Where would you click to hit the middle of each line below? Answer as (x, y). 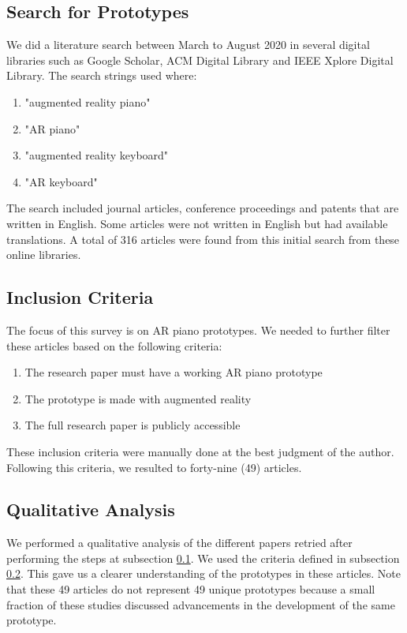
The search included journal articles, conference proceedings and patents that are (203, 208)
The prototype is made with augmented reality (138, 398)
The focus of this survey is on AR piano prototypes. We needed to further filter (198, 330)
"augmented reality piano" (88, 101)
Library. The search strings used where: (102, 75)
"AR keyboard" (61, 181)
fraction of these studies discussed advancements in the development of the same (201, 604)
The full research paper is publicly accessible (133, 425)
